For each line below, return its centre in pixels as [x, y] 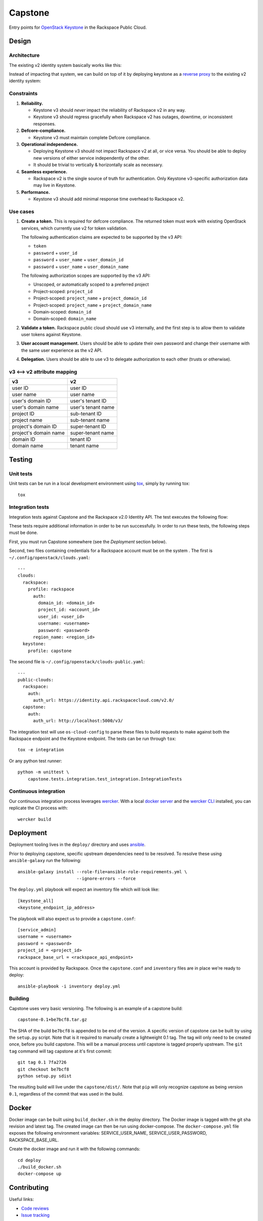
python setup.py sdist [45, 1076]
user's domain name [35, 407]
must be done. [24, 533]
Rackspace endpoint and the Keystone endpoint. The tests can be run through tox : [93, 739]
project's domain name [38, 433]
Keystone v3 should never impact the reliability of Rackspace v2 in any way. [110, 110]
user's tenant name [92, 407]
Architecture [24, 55]
